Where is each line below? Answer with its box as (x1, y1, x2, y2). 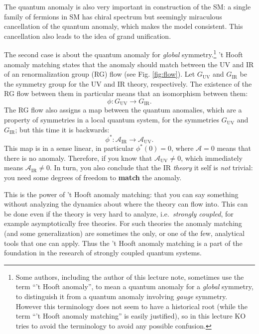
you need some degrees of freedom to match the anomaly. (4, 172, 182, 182)
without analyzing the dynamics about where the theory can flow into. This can (4, 199, 248, 209)
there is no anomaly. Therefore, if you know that (4, 152, 152, 163)
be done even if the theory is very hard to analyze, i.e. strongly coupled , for (4, 208, 234, 219)
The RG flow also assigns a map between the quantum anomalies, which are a (4, 105, 242, 115)
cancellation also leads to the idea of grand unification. (4, 30, 171, 41)
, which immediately (181, 152, 243, 163)
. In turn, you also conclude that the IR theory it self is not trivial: (50, 162, 253, 173)
